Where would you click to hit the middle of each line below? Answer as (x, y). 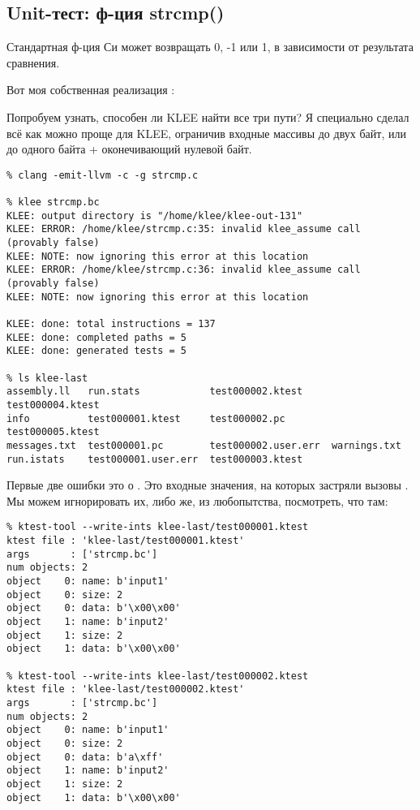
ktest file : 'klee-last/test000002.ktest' (126, 689)
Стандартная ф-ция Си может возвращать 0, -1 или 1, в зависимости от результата (210, 47)
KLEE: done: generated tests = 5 (96, 351)
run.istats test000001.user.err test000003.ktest (155, 459)
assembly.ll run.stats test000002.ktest (155, 392)
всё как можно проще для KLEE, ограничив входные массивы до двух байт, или (206, 133)
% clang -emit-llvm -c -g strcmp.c (103, 175)
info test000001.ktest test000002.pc (146, 418)
